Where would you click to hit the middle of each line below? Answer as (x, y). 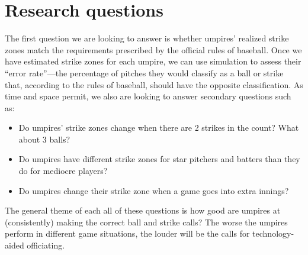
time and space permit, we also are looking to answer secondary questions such (148, 96)
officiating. (46, 245)
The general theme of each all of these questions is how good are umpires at (143, 210)
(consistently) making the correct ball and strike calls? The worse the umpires (146, 222)
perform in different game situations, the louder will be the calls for (127, 233)
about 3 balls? (44, 139)
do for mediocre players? (63, 171)
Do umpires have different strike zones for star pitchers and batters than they (159, 159)
